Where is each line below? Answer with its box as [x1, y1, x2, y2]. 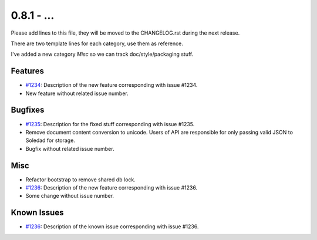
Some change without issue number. [25, 192, 114, 200]
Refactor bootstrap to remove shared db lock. [25, 176, 136, 183]
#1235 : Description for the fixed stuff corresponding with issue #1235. [25, 120, 195, 127]
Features [11, 66, 44, 76]
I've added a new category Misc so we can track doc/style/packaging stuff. [11, 50, 194, 58]
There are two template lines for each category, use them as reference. [11, 40, 183, 47]
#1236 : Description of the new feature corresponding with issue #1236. [25, 184, 198, 191]
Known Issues [11, 208, 64, 218]
